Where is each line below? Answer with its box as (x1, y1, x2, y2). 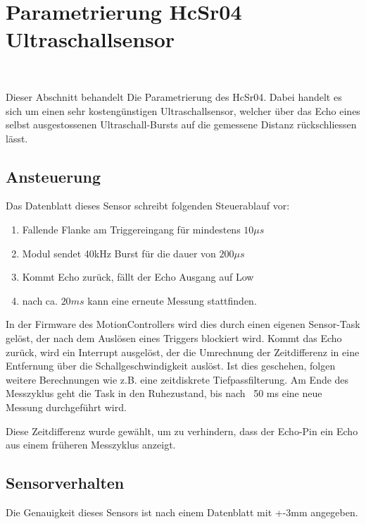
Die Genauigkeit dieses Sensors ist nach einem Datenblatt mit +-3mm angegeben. (6, 505, 358, 519)
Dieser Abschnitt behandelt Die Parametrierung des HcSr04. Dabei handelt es (6, 89, 342, 104)
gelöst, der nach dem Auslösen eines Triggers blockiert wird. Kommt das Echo (6, 331, 342, 346)
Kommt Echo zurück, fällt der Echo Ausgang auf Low (22, 269, 254, 284)
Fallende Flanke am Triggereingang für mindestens (22, 222, 241, 237)
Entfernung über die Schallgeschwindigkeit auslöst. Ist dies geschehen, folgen (6, 358, 336, 373)
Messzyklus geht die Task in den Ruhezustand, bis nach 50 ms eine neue (6, 386, 322, 401)
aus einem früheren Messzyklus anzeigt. (6, 437, 176, 452)
